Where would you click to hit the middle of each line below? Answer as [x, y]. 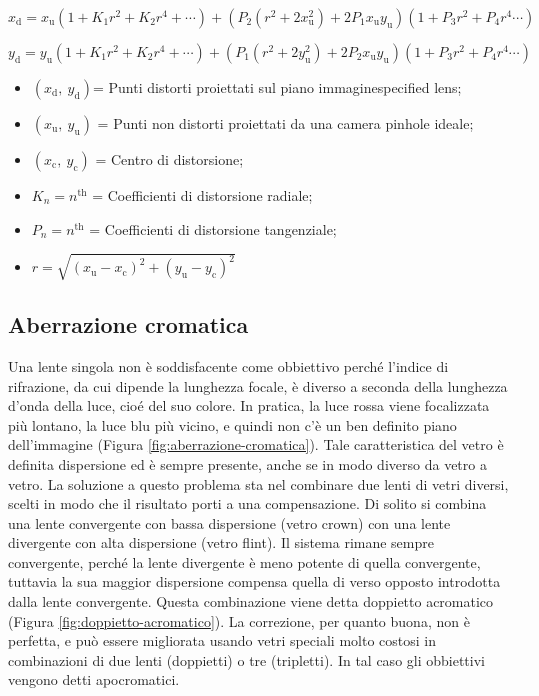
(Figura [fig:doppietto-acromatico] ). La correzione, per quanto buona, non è [239, 620]
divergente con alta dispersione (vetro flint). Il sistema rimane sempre [221, 542]
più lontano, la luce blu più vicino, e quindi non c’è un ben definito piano [232, 424]
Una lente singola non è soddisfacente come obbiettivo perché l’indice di [228, 365]
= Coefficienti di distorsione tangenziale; [213, 228]
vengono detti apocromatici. [94, 679]
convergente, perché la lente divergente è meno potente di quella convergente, [244, 561]
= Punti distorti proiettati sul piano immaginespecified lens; [277, 87]
